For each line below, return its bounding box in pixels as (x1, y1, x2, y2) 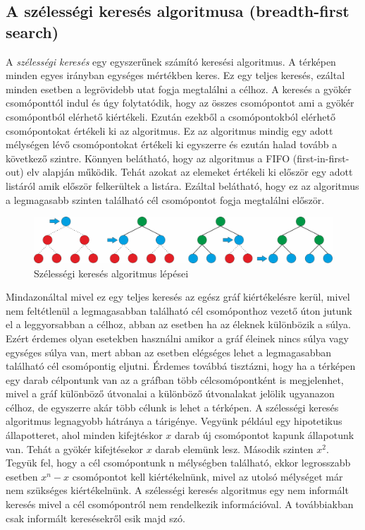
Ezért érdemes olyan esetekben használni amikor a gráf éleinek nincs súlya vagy (6, 330, 349, 345)
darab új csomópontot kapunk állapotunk (174, 428, 354, 442)
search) (6, 20, 59, 42)
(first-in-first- (292, 150, 349, 165)
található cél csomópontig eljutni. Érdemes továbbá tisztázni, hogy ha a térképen (6, 359, 356, 373)
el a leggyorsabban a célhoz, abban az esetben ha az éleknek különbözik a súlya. (6, 317, 351, 332)
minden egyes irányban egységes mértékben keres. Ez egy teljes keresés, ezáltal (6, 68, 345, 83)
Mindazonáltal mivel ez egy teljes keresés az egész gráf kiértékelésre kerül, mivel (6, 289, 350, 304)
